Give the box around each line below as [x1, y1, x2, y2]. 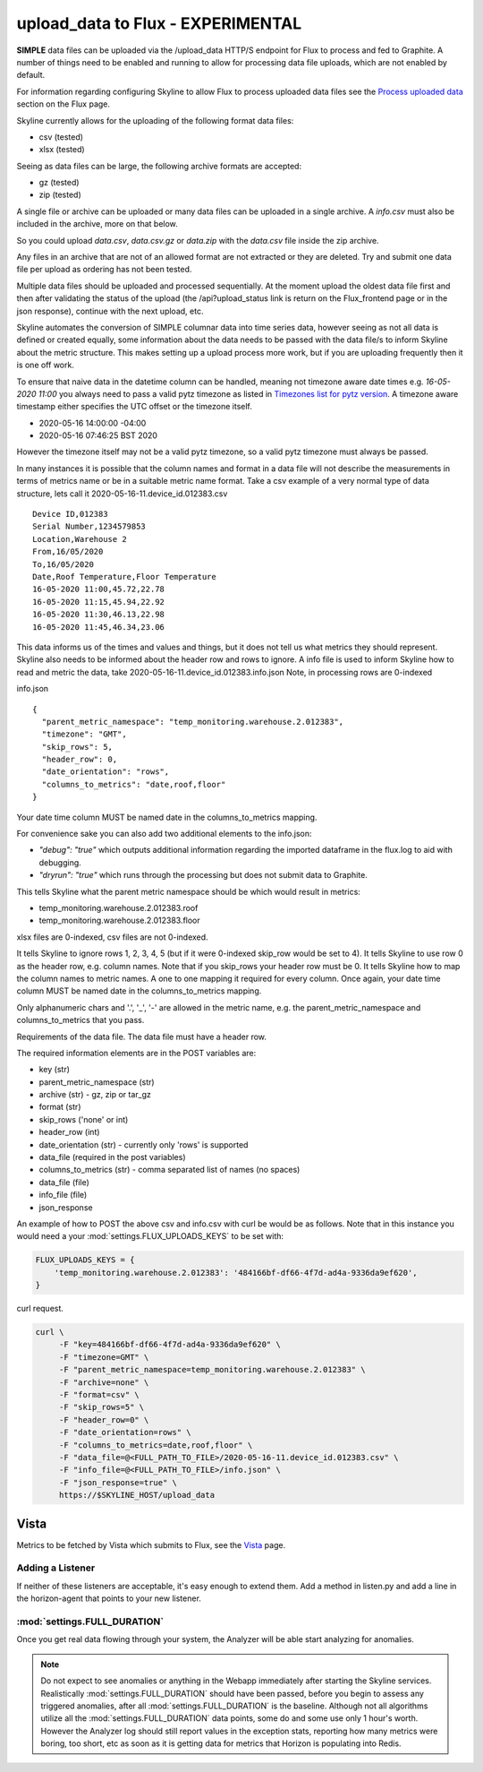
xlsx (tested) [38, 144, 85, 155]
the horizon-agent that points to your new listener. [16, 1593, 201, 1604]
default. [16, 70, 46, 81]
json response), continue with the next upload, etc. [16, 305, 204, 316]
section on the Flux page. [16, 99, 111, 109]
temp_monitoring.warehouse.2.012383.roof [38, 902, 199, 913]
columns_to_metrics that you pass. [16, 1015, 145, 1026]
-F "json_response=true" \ [58, 1477, 178, 1487]
